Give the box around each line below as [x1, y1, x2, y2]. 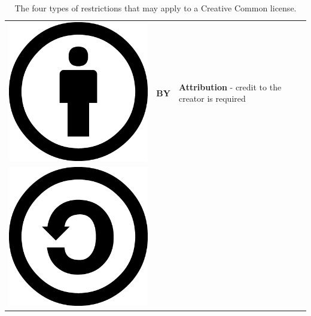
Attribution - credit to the [178, 80, 282, 93]
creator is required [178, 92, 246, 105]
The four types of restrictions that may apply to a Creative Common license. [14, 2, 297, 14]
